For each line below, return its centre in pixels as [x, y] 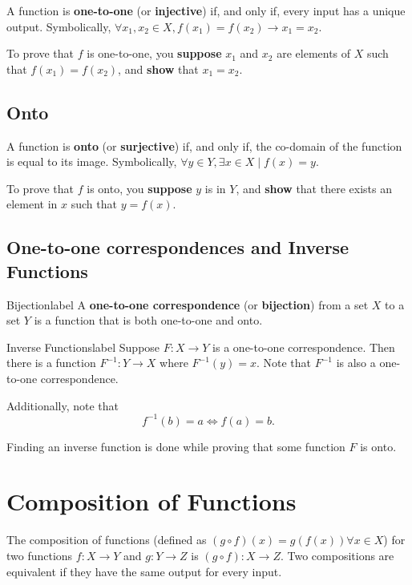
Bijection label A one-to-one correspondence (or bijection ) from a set [188, 304]
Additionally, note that [63, 405]
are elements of [314, 53]
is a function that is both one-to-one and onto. [148, 320]
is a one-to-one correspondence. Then [304, 347]
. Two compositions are [337, 555]
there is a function [51, 363]
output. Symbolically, [59, 26]
